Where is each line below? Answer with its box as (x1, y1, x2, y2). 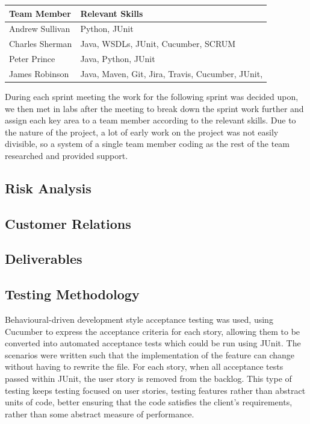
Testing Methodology (5, 285, 140, 304)
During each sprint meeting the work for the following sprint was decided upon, (5, 90, 299, 102)
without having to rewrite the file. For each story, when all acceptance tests (5, 360, 284, 373)
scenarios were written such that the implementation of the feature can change (5, 348, 295, 361)
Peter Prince (9, 52, 55, 65)
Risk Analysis (5, 178, 91, 197)
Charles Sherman (9, 37, 72, 50)
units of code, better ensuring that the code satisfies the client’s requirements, (5, 396, 293, 408)
